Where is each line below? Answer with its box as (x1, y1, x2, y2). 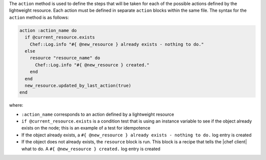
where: (9, 102, 24, 108)
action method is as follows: (9, 14, 69, 20)
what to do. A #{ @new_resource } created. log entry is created (21, 146, 161, 152)
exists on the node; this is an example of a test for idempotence (21, 125, 150, 131)
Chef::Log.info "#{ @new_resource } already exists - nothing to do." (30, 41, 204, 47)
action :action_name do (19, 28, 77, 33)
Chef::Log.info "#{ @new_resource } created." (35, 62, 150, 67)
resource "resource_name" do (30, 55, 100, 61)
